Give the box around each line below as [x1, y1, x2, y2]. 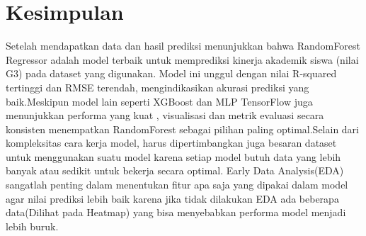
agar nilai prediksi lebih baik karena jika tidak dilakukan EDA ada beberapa [6, 191, 339, 206]
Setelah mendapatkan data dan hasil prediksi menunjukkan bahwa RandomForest [6, 38, 360, 53]
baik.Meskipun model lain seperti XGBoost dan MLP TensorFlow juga [6, 94, 313, 108]
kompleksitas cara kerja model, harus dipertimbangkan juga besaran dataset [6, 135, 337, 150]
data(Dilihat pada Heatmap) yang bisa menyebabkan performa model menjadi [6, 205, 346, 220]
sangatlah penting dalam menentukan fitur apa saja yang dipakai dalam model [6, 177, 348, 192]
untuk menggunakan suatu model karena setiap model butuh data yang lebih [6, 149, 341, 164]
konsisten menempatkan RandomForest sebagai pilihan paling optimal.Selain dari [6, 121, 359, 136]
